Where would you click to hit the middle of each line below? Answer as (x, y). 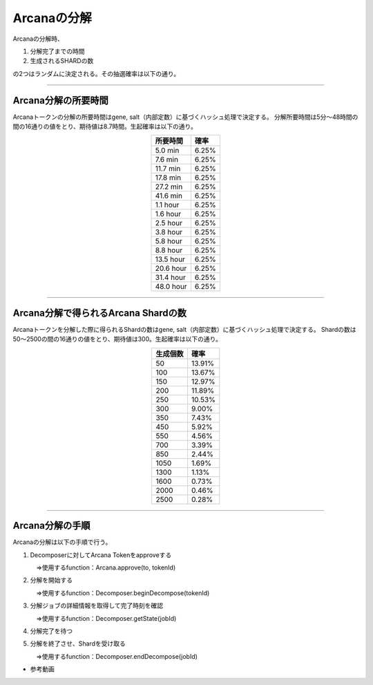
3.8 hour (169, 232)
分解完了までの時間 (57, 51)
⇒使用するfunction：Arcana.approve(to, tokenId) (106, 567)
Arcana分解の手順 (51, 526)
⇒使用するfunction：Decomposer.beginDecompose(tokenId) (123, 593)
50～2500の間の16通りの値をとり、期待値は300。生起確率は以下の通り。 (117, 339)
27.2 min (169, 187)
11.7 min (168, 169)
